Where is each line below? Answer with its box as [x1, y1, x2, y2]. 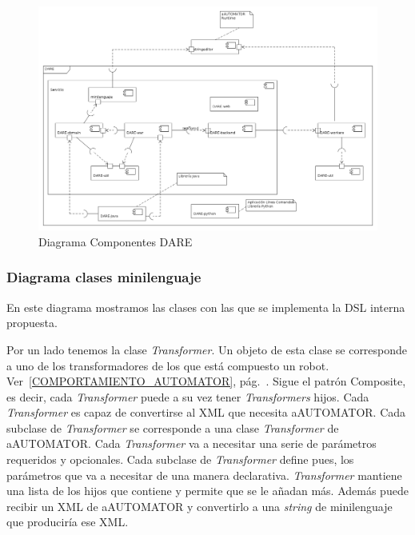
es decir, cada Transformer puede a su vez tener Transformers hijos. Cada [6, 388, 369, 405]
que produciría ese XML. [6, 513, 129, 530]
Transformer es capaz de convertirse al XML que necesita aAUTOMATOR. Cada [6, 404, 406, 421]
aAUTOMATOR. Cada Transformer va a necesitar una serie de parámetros [6, 435, 377, 452]
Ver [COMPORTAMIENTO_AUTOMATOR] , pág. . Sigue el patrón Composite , [6, 373, 406, 389]
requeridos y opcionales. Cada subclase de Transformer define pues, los [6, 451, 354, 468]
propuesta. [6, 314, 58, 331]
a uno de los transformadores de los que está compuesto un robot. [6, 357, 329, 373]
